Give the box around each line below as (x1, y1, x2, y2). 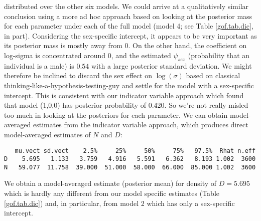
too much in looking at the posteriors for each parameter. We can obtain (4, 109, 228, 120)
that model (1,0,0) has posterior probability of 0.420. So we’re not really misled (4, 100, 248, 110)
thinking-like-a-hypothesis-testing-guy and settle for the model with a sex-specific (4, 80, 254, 90)
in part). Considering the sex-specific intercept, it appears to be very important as (4, 30, 257, 41)
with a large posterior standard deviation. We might (91, 60, 252, 71)
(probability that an (188, 50, 250, 60)
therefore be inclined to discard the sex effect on (4, 70, 153, 81)
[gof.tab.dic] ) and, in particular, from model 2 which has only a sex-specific (4, 197, 235, 208)
